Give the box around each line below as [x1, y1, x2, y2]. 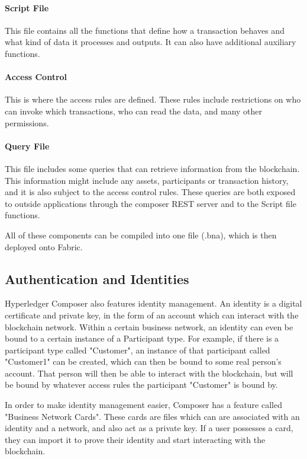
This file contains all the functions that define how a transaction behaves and [5, 24, 285, 36]
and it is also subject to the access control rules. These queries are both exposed [5, 186, 296, 198]
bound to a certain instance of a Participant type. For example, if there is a [5, 332, 279, 345]
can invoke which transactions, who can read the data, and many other [5, 104, 263, 117]
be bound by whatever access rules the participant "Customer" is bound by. [5, 378, 278, 391]
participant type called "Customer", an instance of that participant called [5, 343, 270, 356]
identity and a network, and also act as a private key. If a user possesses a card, [5, 422, 293, 434]
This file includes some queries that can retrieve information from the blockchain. [5, 162, 300, 174]
